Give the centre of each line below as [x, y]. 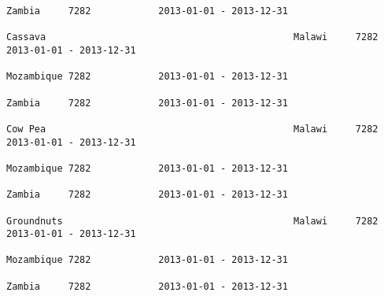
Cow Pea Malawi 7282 [192, 129]
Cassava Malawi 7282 [192, 37]
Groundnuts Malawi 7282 [192, 221]
